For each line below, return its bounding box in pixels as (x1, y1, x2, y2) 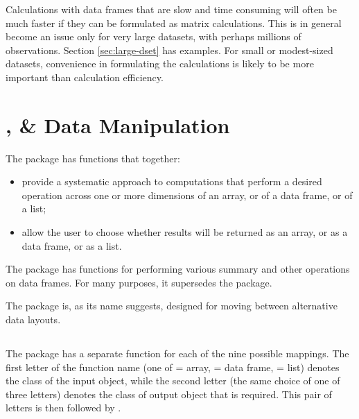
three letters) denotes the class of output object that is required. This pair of (6, 386, 332, 401)
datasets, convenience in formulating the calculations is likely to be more (6, 56, 314, 71)
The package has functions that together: (6, 151, 180, 165)
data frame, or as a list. (21, 238, 122, 253)
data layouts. (6, 312, 61, 327)
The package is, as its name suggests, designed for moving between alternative (6, 298, 338, 313)
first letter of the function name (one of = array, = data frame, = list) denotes (6, 359, 340, 374)
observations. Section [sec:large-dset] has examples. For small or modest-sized (6, 42, 333, 57)
